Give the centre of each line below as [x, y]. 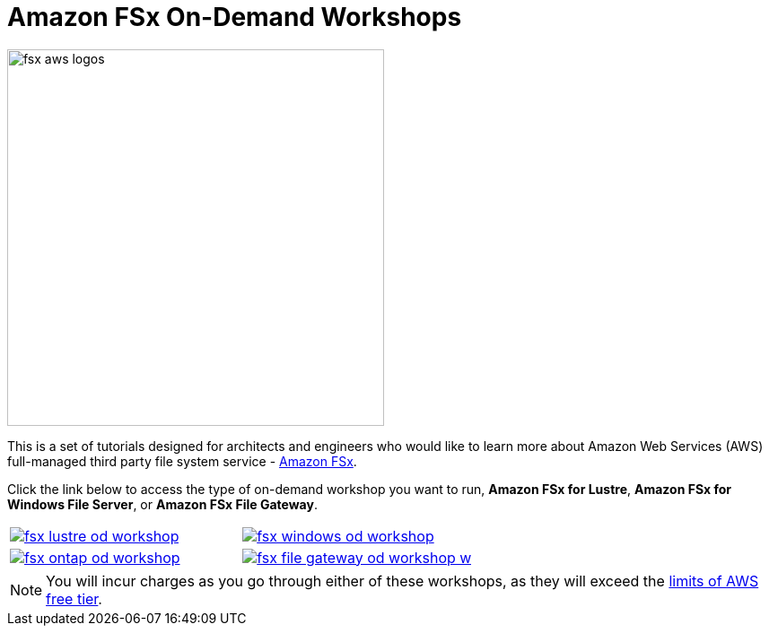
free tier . [74, 598]
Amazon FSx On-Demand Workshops [235, 17]
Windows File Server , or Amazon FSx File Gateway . [162, 504]
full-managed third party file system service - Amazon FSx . [182, 461]
